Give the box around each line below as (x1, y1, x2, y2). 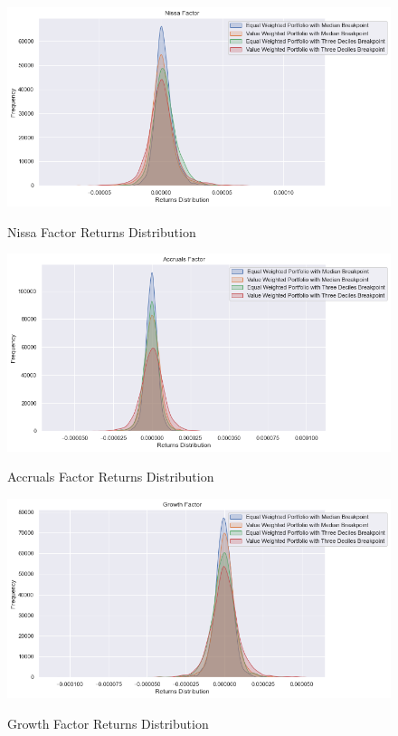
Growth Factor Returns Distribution (7, 713, 209, 732)
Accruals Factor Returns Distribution (7, 467, 214, 486)
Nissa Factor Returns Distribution (7, 222, 196, 241)
